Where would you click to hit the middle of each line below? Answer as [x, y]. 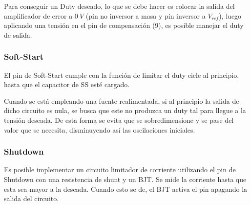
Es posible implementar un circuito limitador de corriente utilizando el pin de [120, 170]
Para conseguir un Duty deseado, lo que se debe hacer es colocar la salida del [119, 6]
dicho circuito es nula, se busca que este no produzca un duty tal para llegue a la [125, 110]
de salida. [18, 34]
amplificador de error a [38, 15]
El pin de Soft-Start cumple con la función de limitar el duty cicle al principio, [122, 75]
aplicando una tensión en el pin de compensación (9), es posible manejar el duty [124, 25]
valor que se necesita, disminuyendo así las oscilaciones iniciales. [100, 129]
